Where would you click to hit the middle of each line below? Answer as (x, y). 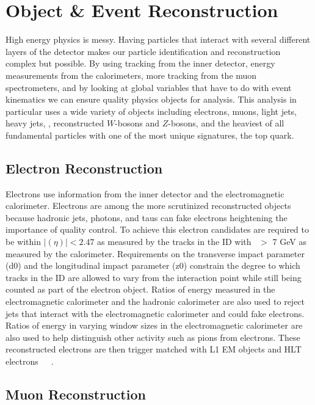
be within (23, 242)
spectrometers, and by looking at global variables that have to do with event (149, 87)
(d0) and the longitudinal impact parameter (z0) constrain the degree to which (153, 265)
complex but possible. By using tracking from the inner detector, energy (140, 63)
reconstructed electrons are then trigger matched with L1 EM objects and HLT (154, 349)
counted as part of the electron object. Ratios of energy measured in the (140, 289)
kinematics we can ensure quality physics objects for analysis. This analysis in (151, 99)
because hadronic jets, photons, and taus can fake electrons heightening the (147, 217)
